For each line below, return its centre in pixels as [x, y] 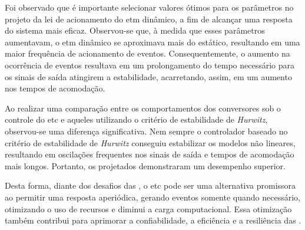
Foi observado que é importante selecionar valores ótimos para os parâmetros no [149, 7]
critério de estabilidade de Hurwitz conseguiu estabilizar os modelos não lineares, [150, 142]
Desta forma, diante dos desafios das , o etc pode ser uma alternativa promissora [150, 185]
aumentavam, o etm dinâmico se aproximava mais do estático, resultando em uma [152, 42]
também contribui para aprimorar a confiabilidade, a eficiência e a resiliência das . [153, 220]
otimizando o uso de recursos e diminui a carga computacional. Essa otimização [148, 208]
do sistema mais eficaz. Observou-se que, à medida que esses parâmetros [135, 30]
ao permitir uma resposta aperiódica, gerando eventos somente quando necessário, [152, 197]
